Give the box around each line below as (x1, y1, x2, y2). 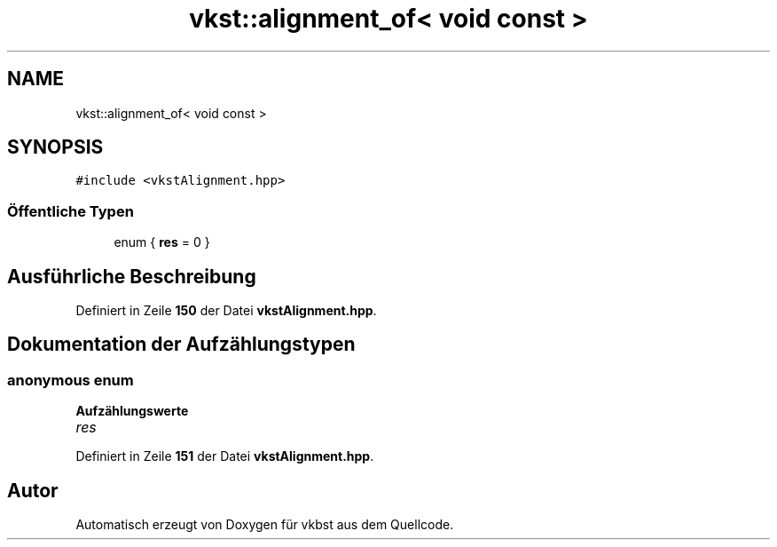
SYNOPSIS (7, 136, 104, 159)
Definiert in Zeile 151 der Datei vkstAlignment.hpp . (75, 448, 374, 464)
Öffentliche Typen (7, 202, 134, 220)
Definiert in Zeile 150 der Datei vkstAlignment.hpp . (75, 303, 377, 319)
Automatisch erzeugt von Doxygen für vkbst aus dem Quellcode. (75, 517, 454, 533)
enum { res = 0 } (114, 234, 210, 250)
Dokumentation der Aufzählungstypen (7, 333, 356, 356)
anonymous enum (7, 370, 134, 389)
